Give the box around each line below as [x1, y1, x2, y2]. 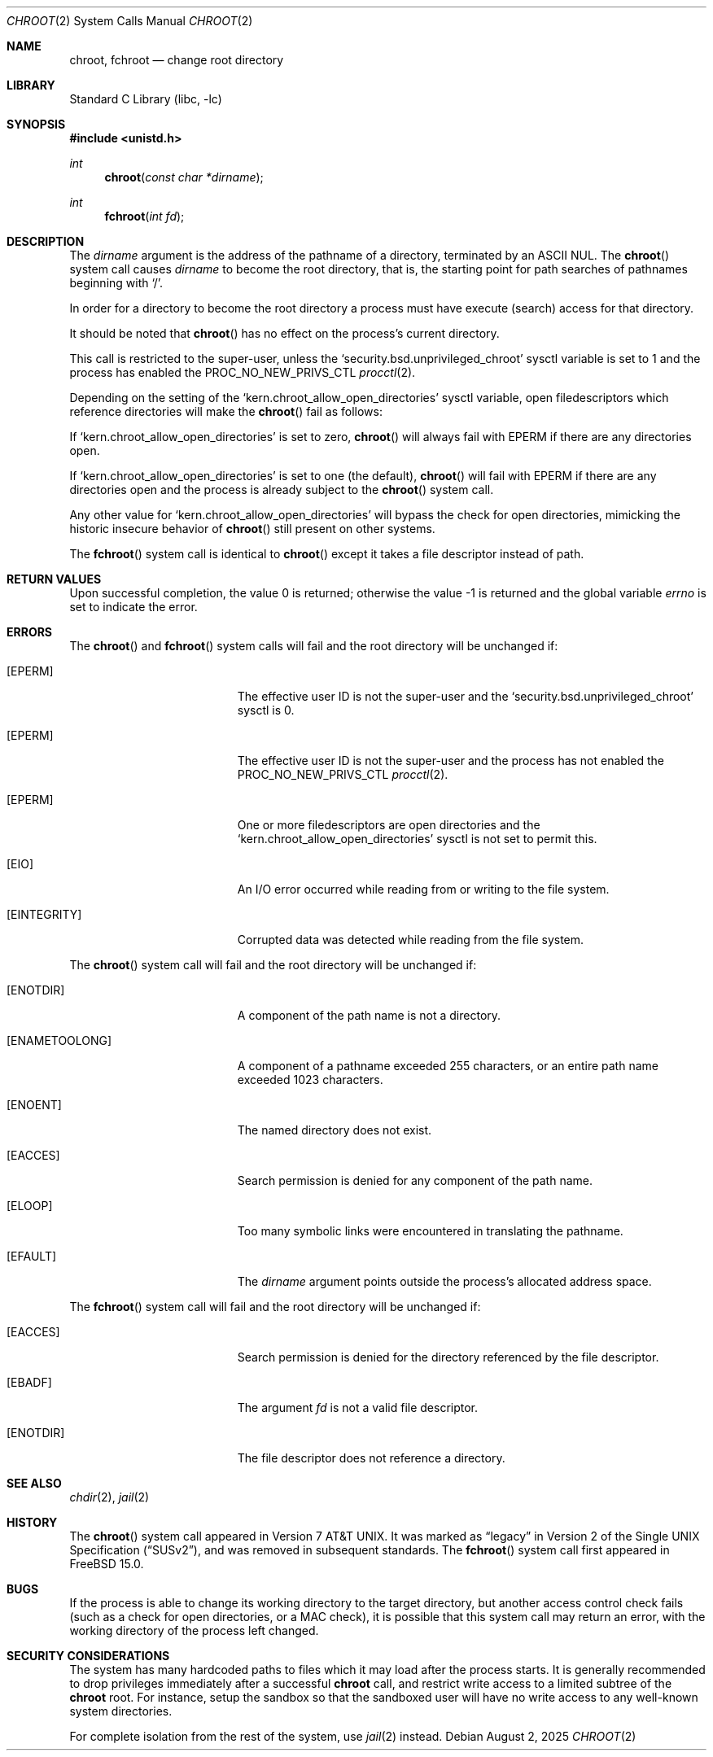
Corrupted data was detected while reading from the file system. [237, 933, 584, 946]
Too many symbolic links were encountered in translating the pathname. [237, 1224, 623, 1238]
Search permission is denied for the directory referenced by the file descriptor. [237, 1350, 659, 1364]
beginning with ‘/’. [69, 276, 164, 290]
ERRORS [7, 625, 53, 639]
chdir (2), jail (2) [69, 1490, 150, 1504]
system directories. [69, 1704, 173, 1718]
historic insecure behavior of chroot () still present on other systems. [69, 522, 435, 535]
